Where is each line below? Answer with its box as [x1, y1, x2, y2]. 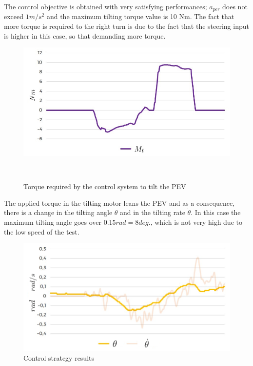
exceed [4, 11, 24, 22]
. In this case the [191, 207, 241, 217]
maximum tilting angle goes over [4, 217, 101, 227]
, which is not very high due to [150, 217, 242, 227]
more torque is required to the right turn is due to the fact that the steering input [4, 21, 249, 31]
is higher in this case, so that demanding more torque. [4, 30, 166, 41]
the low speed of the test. [4, 226, 79, 237]
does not [222, 1, 248, 11]
